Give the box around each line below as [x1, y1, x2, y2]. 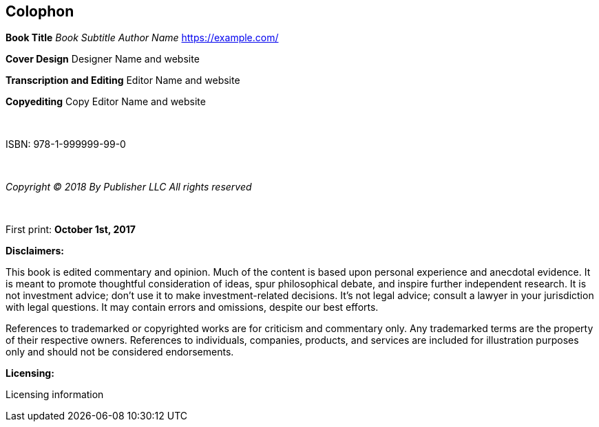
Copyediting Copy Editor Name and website [6, 96, 206, 108]
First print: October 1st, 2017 [6, 223, 136, 236]
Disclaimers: [6, 245, 65, 257]
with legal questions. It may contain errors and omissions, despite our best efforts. [6, 301, 379, 314]
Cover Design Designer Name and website [6, 53, 200, 65]
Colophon [6, 3, 74, 20]
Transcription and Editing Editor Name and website [6, 74, 240, 87]
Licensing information [6, 388, 104, 401]
